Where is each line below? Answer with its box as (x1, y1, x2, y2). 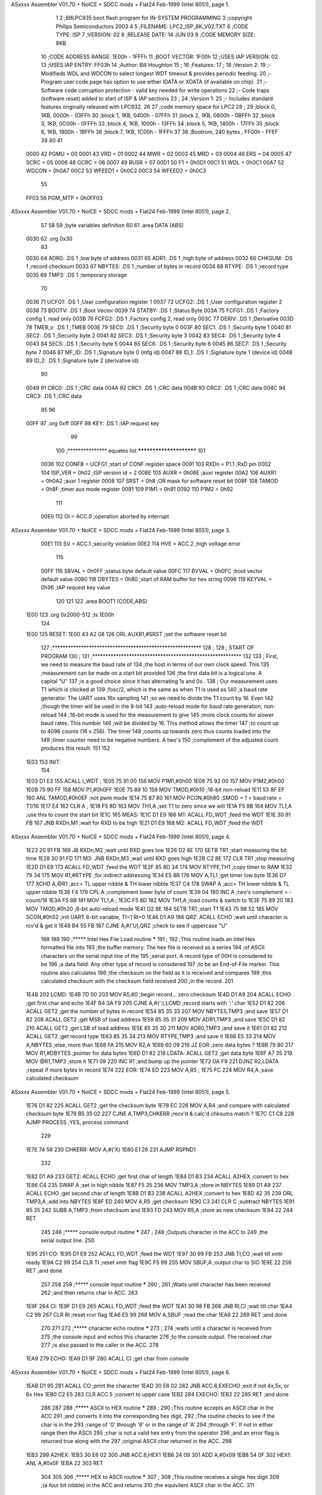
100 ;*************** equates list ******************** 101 (55, 447, 206, 454)
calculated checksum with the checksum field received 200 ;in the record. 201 (41, 977, 234, 984)
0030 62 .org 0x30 (26, 235, 73, 242)
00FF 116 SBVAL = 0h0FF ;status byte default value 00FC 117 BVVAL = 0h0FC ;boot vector (41, 567, 263, 574)
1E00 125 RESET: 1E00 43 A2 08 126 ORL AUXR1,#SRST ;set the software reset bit (26, 631, 227, 638)
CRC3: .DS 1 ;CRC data (26, 392, 82, 400)
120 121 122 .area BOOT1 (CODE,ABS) (55, 597, 147, 605)
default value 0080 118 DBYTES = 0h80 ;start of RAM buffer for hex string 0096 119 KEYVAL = (41, 576, 273, 583)
